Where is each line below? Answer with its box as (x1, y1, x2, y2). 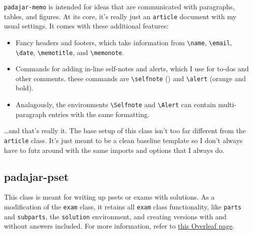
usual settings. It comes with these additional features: (4, 21, 169, 31)
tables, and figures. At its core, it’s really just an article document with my (4, 11, 237, 21)
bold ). (15, 83, 33, 93)
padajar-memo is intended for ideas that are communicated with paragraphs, (4, 1, 235, 11)
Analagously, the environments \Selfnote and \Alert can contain (15, 99, 216, 110)
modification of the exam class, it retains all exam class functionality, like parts (4, 201, 242, 211)
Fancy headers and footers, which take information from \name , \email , (15, 37, 232, 47)
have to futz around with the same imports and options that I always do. (4, 145, 224, 155)
